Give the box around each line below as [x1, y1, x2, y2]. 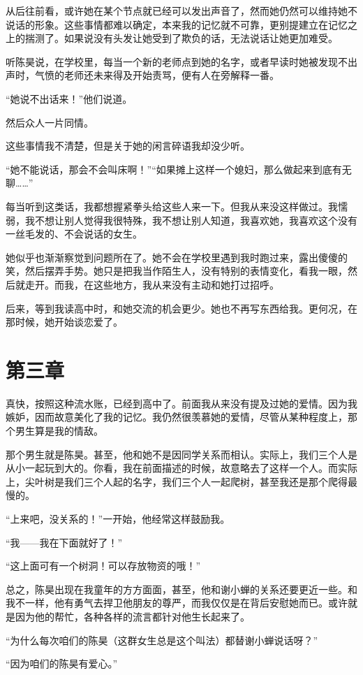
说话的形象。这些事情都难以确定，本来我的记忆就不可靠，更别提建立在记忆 [6, 17, 348, 31]
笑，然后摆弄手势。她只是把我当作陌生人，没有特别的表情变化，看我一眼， [6, 263, 348, 278]
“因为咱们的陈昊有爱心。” [6, 656, 118, 671]
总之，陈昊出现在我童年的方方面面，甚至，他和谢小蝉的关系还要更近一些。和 [6, 581, 357, 596]
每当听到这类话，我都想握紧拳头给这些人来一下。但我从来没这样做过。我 [6, 198, 338, 213]
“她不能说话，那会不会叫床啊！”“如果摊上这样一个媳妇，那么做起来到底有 [6, 161, 342, 176]
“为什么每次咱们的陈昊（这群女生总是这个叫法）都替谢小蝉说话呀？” [6, 632, 318, 647]
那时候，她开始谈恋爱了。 [6, 314, 123, 329]
